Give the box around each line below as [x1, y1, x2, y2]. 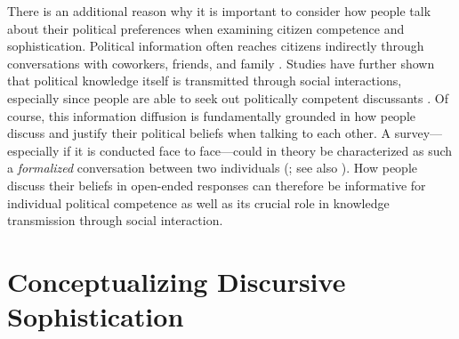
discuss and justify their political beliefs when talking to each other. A [7, 124, 391, 142]
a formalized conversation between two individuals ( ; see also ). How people [7, 158, 418, 177]
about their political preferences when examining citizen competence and [7, 19, 405, 37]
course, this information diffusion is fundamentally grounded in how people [7, 106, 415, 125]
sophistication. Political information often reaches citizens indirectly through [7, 36, 424, 55]
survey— [394, 124, 443, 142]
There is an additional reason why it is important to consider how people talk [7, 2, 431, 20]
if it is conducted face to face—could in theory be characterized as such [63, 141, 453, 159]
